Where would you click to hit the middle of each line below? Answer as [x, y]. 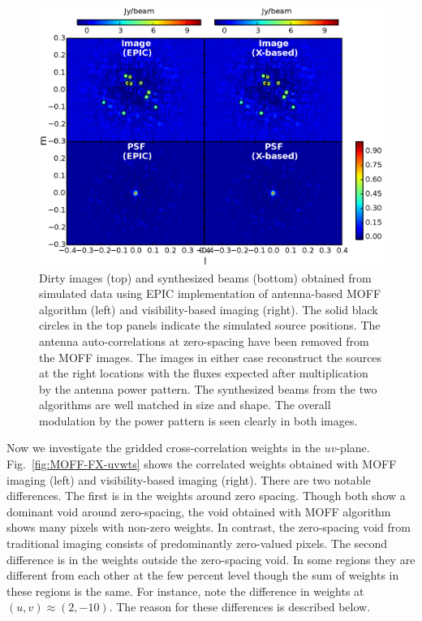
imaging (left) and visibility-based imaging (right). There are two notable [189, 479]
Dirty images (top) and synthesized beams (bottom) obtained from [205, 277]
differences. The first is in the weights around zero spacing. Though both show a [206, 496]
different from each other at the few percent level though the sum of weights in [203, 575]
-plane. [353, 448]
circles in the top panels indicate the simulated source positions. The [210, 325]
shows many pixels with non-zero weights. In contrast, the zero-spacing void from [209, 527]
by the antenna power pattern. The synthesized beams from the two [208, 388]
